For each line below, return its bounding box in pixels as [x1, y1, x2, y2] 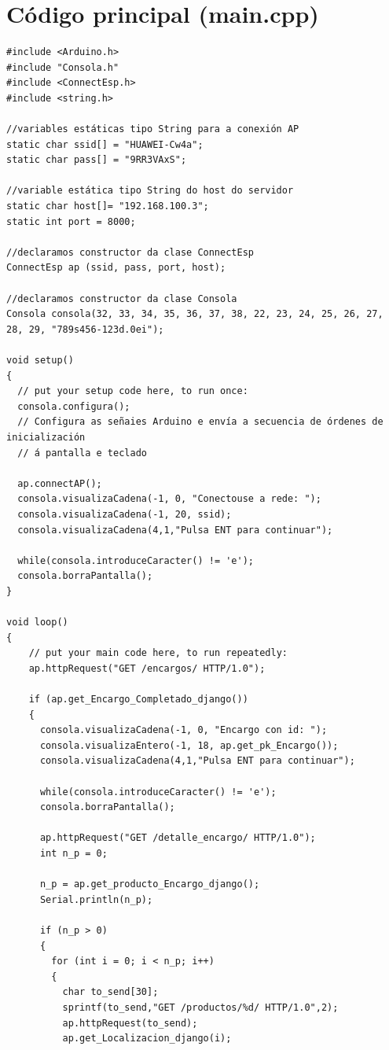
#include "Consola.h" [6, 61, 119, 73]
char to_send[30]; [62, 986, 159, 998]
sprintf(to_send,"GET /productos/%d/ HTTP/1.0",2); [62, 1001, 339, 1013]
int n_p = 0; [39, 848, 108, 859]
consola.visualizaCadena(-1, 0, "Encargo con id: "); [39, 724, 328, 736]
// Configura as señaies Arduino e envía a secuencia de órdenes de [17, 416, 383, 428]
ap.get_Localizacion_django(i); [62, 1033, 232, 1044]
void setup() [6, 355, 74, 366]
